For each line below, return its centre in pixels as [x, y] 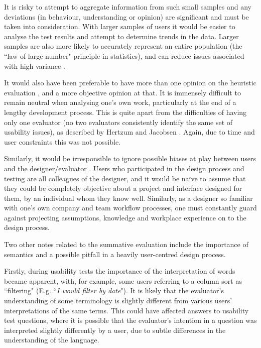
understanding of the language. [52, 340]
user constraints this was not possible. [62, 141]
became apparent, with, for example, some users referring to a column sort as [123, 280]
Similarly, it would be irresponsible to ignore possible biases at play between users [130, 158]
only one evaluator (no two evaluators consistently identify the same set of [118, 122]
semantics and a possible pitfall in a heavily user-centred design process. [115, 254]
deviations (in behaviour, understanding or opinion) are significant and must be [126, 16]
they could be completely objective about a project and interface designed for [123, 188]
